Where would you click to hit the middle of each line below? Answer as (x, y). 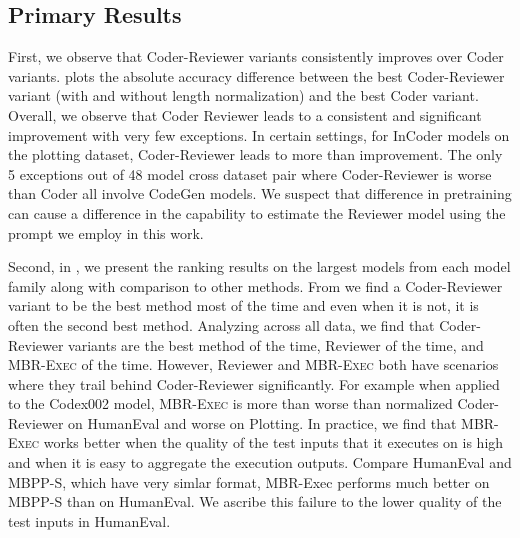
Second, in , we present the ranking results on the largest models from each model (259, 266)
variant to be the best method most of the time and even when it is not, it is (243, 305)
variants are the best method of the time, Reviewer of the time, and (276, 344)
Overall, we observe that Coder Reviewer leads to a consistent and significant (245, 114)
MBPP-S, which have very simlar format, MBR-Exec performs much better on (249, 481)
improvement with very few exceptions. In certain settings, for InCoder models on (259, 134)
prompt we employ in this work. (106, 232)
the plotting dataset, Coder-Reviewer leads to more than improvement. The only (255, 154)
